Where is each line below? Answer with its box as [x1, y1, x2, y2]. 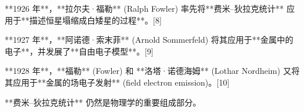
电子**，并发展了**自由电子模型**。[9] [5, 45, 153, 57]
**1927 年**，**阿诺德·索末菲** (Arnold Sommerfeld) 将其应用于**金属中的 [5, 33, 293, 46]
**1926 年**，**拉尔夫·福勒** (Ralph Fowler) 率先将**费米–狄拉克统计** [5, 2, 284, 14]
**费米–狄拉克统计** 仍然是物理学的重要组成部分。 [5, 96, 201, 108]
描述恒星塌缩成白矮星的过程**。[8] [29, 13, 162, 26]
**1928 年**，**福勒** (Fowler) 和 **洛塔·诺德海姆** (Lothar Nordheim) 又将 [5, 65, 300, 77]
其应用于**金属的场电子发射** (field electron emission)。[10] [5, 76, 230, 88]
